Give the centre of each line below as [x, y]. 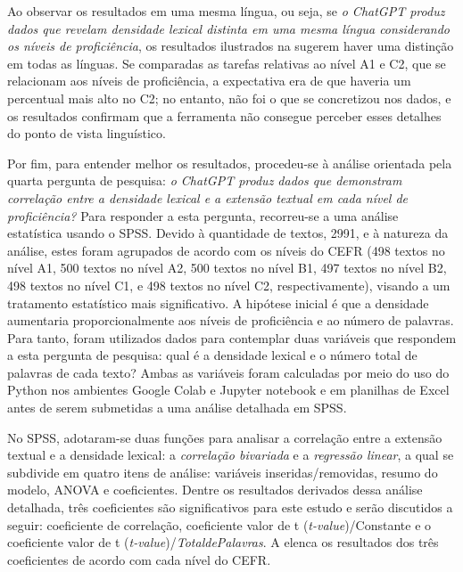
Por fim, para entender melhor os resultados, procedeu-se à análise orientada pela [230, 163]
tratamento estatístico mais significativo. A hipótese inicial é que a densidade [218, 302]
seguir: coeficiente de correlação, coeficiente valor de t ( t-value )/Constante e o [219, 524]
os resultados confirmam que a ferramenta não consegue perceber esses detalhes [224, 115]
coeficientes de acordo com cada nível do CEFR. [139, 559]
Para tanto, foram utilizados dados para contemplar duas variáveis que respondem [232, 337]
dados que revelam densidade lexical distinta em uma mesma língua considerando [229, 28]
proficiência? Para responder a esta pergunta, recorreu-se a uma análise [203, 215]
